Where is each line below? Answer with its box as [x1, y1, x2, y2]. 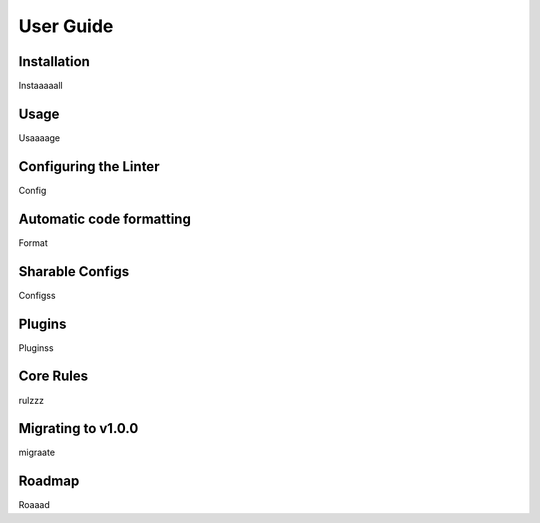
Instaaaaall [18, 80, 64, 92]
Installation [18, 53, 90, 70]
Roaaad [18, 499, 50, 511]
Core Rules [18, 368, 89, 385]
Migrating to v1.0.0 [18, 420, 139, 437]
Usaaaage [18, 131, 61, 144]
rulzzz [18, 394, 45, 406]
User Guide [18, 15, 114, 37]
